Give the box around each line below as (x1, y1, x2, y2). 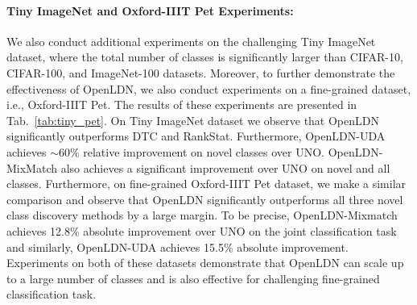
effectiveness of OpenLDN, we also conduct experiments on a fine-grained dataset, (6, 80, 411, 97)
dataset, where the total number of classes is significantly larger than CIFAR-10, (6, 48, 403, 65)
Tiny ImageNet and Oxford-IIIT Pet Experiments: (6, 2, 294, 19)
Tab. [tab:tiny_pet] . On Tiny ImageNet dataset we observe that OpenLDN (6, 111, 379, 128)
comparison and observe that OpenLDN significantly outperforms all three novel (6, 190, 403, 207)
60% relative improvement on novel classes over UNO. (58, 143, 325, 160)
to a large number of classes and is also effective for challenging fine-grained (6, 269, 380, 286)
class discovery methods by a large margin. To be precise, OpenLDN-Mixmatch (6, 207, 398, 224)
